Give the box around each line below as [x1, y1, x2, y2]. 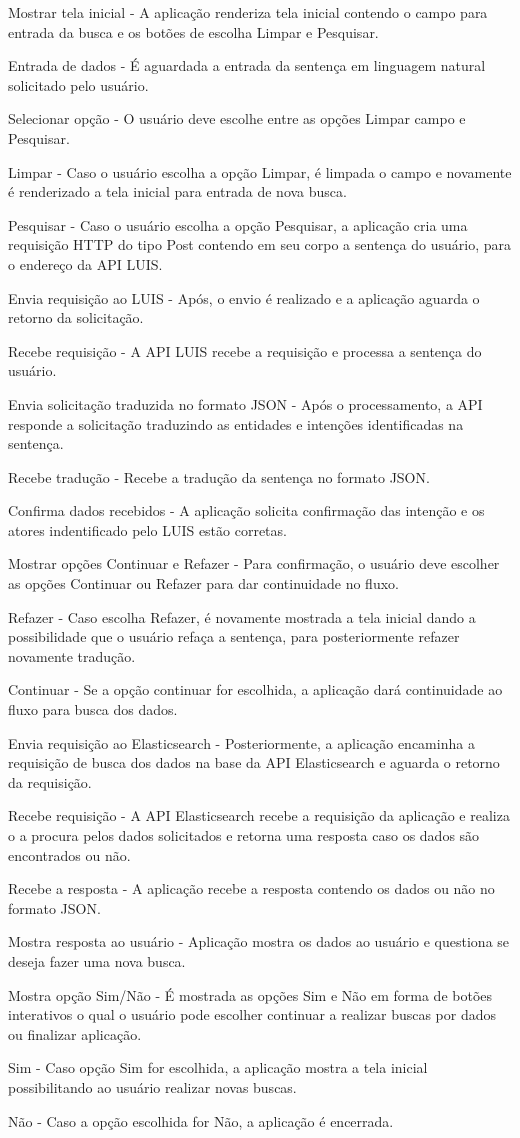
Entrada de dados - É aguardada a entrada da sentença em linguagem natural [8, 55, 486, 76]
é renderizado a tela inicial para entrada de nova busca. [8, 181, 347, 202]
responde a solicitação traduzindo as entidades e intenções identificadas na [8, 413, 464, 434]
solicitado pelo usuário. [8, 74, 149, 95]
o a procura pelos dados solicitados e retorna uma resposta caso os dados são [8, 825, 480, 845]
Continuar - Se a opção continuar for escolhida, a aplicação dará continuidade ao [8, 679, 503, 700]
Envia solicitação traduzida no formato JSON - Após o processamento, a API [8, 393, 483, 414]
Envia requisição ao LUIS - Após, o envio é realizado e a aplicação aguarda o [8, 287, 480, 308]
